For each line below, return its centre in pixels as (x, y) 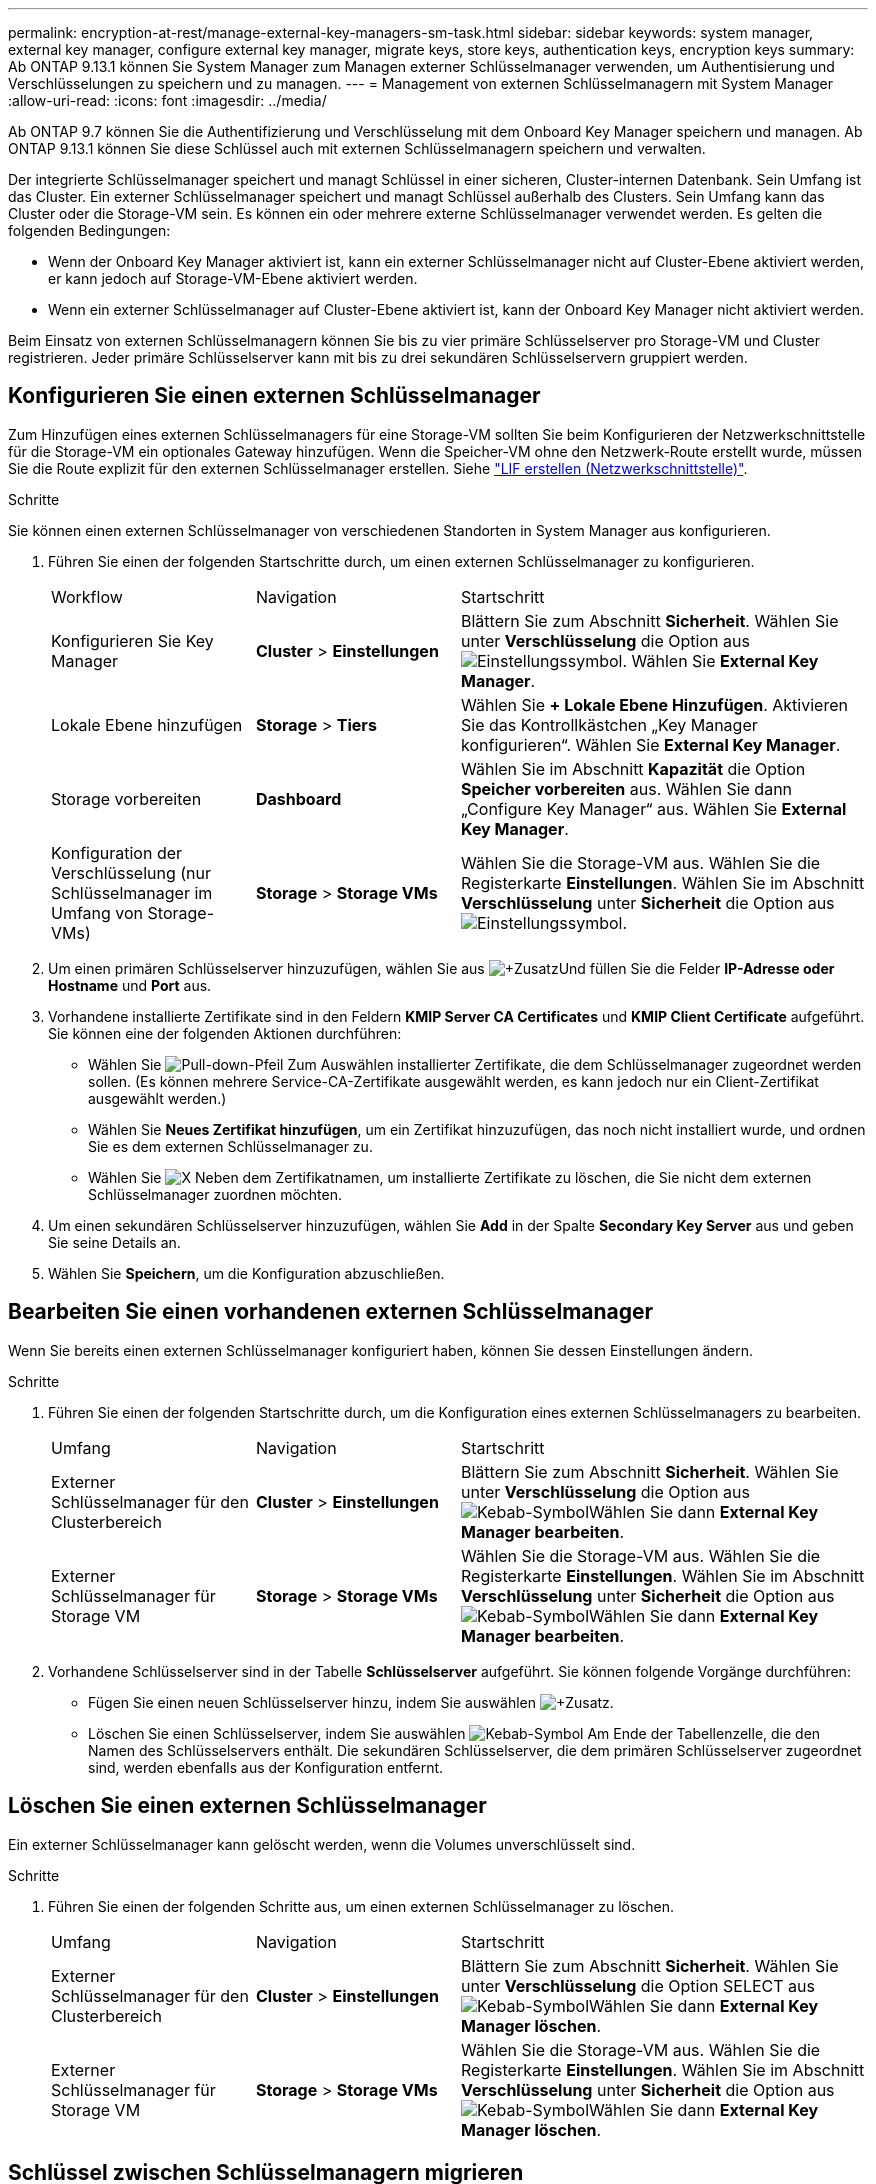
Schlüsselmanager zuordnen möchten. (215, 1194)
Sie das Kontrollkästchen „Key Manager (609, 724)
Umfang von (97, 912)
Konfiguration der (117, 852)
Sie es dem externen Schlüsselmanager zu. (230, 1146)
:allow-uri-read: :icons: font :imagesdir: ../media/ (167, 100)
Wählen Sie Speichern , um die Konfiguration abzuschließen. (246, 1273)
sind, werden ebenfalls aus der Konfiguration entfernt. (266, 1767)
